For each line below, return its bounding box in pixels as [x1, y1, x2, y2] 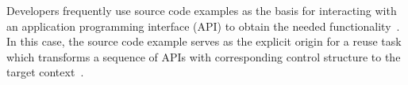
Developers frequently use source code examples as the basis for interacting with [6, 2, 397, 18]
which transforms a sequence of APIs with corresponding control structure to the [6, 48, 401, 65]
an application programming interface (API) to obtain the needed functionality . [6, 17, 400, 34]
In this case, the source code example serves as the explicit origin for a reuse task [6, 33, 402, 50]
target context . [6, 64, 84, 80]
